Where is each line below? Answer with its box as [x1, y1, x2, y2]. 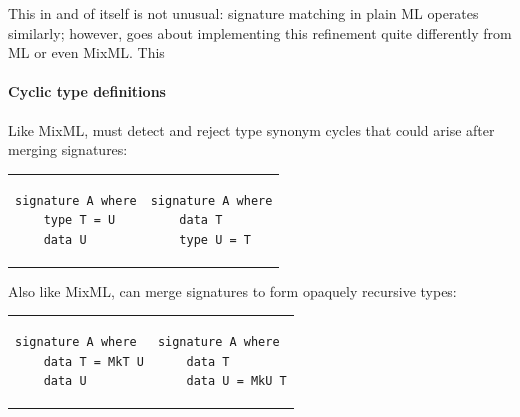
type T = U [43, 213, 116, 228]
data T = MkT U [43, 354, 144, 369]
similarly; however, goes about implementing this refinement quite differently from [8, 22, 512, 43]
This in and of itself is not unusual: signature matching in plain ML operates [8, 3, 479, 23]
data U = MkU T [186, 374, 287, 389]
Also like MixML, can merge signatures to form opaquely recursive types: [8, 280, 457, 301]
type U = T [179, 232, 251, 247]
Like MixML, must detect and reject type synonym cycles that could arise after [8, 119, 495, 140]
